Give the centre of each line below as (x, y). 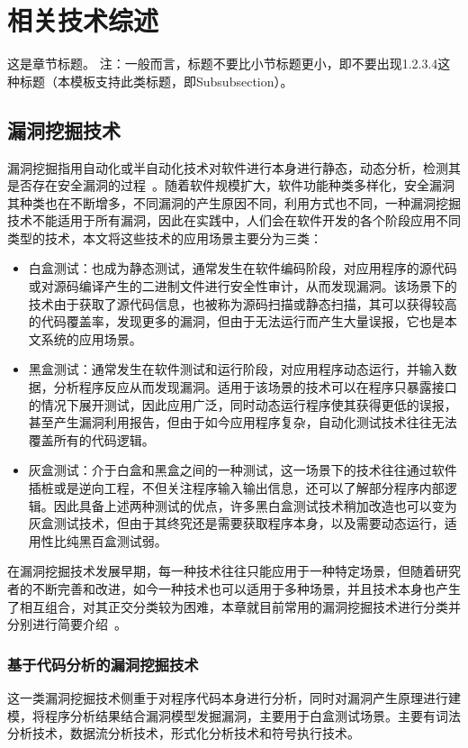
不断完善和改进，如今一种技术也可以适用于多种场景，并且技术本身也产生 (246, 588)
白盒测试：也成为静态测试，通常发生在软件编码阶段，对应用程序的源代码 (243, 268)
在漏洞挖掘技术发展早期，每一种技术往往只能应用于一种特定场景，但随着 (221, 571)
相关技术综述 (83, 20)
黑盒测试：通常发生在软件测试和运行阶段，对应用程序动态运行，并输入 (236, 369)
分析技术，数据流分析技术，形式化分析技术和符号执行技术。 (184, 733)
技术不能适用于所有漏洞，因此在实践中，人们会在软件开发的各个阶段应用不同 (234, 220)
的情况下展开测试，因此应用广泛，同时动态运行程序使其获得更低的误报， (243, 404)
